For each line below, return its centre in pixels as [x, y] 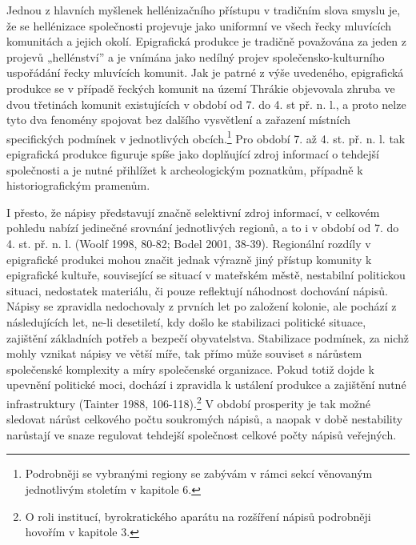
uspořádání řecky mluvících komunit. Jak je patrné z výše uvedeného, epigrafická [205, 72]
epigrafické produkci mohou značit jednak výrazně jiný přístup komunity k [189, 259]
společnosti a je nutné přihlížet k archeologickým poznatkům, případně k [185, 169]
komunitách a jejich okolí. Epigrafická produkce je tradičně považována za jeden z [207, 41]
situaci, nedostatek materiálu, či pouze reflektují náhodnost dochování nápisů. [197, 290]
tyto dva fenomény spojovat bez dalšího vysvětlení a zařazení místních [179, 120]
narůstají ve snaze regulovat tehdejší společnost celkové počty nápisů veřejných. [202, 434]
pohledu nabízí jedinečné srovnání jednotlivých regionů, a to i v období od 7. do [203, 228]
